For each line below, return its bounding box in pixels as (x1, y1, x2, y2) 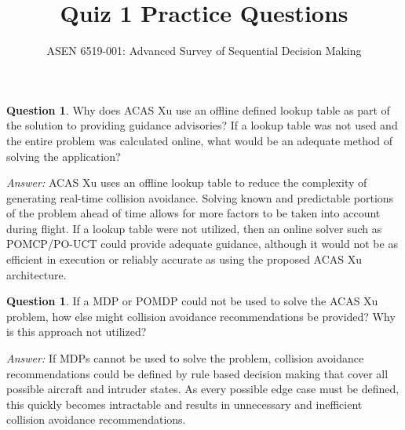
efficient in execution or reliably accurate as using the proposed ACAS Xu (6, 251, 363, 268)
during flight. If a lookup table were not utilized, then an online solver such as (6, 220, 382, 236)
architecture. (6, 266, 67, 282)
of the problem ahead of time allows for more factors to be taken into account (6, 205, 381, 221)
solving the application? (6, 148, 121, 164)
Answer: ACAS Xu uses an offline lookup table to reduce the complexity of (6, 174, 367, 191)
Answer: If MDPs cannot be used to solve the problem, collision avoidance (6, 350, 364, 366)
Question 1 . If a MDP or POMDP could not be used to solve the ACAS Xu (6, 293, 378, 309)
